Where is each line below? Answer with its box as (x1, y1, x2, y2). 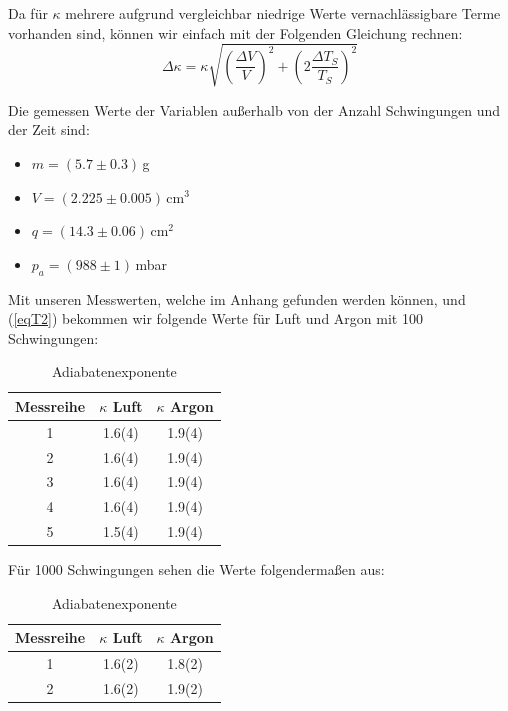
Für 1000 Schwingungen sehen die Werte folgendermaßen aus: (8, 559, 385, 580)
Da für (8, 3, 48, 23)
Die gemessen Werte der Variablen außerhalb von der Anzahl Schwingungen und (8, 99, 501, 120)
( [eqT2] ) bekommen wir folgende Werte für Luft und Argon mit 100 (8, 308, 423, 329)
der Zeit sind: (8, 119, 90, 140)
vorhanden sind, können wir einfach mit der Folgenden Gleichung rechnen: (8, 22, 463, 43)
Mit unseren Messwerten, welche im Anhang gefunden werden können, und (8, 288, 466, 309)
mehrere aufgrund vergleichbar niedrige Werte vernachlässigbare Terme (65, 3, 501, 23)
